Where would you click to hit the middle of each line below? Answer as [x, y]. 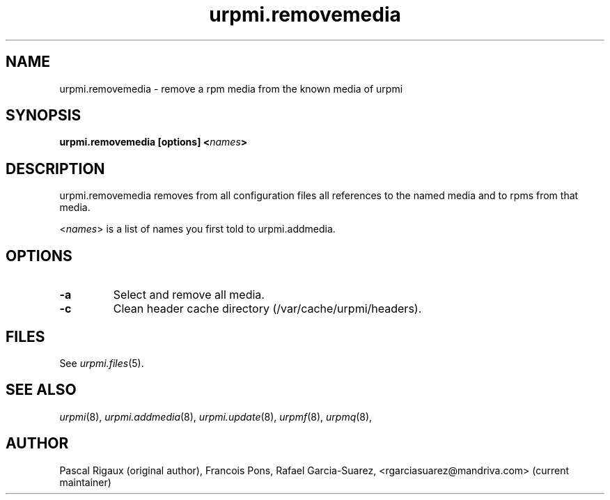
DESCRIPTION [55, 169]
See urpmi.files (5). [102, 363]
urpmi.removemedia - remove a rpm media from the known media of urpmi [231, 88]
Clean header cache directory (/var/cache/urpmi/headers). [267, 309]
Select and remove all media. [189, 295]
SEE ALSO [41, 390]
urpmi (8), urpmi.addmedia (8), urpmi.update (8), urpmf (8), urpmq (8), [216, 416]
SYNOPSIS [44, 116]
